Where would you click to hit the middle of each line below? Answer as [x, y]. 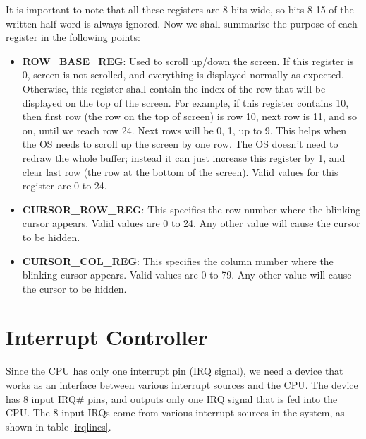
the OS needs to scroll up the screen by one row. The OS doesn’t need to [180, 144]
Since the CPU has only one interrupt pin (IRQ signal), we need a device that [175, 371]
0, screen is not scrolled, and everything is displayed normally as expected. [183, 75]
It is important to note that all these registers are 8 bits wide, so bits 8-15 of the [180, 9]
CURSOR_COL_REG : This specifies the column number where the [178, 261]
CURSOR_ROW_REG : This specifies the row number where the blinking [191, 209]
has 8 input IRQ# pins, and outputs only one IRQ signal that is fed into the [172, 398]
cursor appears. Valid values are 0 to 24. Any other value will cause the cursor [191, 223]
